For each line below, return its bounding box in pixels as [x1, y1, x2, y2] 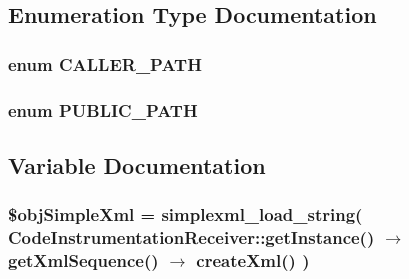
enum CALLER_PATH [8, 51, 202, 76]
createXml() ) [196, 248, 310, 273]
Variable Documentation [8, 149, 266, 180]
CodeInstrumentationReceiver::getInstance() [8, 225, 375, 250]
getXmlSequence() [8, 248, 159, 273]
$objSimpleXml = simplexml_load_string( [8, 202, 363, 227]
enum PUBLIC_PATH [8, 97, 198, 122]
